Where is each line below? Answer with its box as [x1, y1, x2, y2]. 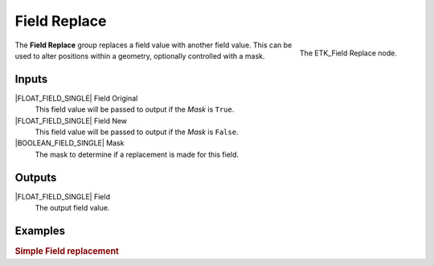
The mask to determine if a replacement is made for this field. [35, 149, 240, 159]
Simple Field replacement [14, 246, 120, 256]
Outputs [14, 170, 57, 184]
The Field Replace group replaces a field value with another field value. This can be [14, 40, 293, 50]
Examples [14, 223, 66, 237]
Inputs [14, 72, 48, 86]
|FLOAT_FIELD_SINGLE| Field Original [14, 93, 138, 103]
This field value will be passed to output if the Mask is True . [35, 104, 235, 114]
